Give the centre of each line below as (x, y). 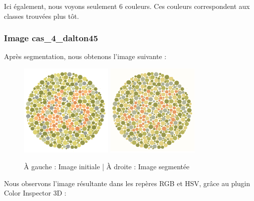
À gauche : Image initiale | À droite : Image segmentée (107, 166)
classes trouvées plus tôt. (42, 16)
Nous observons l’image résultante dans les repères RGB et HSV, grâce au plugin (127, 183)
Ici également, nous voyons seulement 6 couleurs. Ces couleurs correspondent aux (127, 6)
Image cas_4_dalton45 (51, 38)
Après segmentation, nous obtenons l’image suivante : (85, 56)
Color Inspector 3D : (35, 193)
